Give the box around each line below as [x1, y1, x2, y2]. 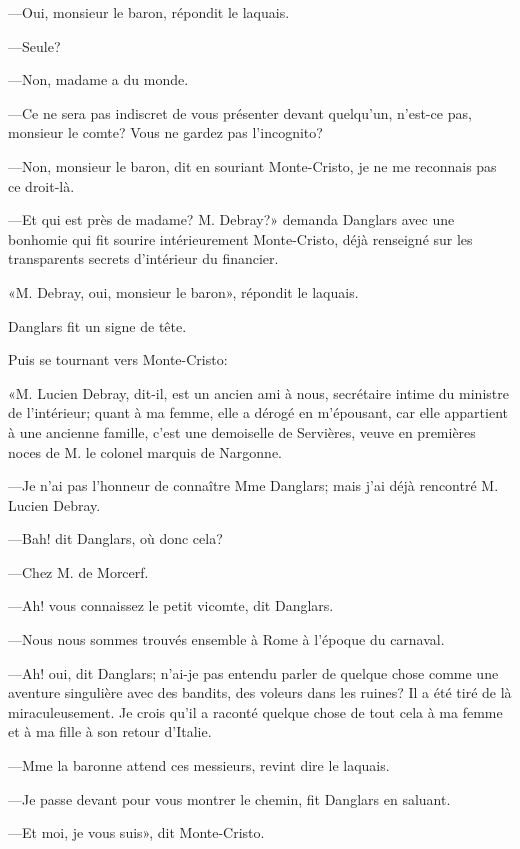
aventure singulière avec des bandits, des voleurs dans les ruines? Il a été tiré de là [8, 682, 512, 703]
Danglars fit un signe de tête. [8, 315, 187, 336]
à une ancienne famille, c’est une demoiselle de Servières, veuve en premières [8, 421, 476, 442]
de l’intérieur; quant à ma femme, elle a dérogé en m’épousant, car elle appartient [8, 402, 508, 423]
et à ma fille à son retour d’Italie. [8, 721, 212, 742]
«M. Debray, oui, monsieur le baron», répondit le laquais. [8, 281, 359, 302]
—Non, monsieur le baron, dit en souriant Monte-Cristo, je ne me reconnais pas [8, 155, 497, 176]
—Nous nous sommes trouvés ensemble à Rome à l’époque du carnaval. [8, 629, 445, 650]
